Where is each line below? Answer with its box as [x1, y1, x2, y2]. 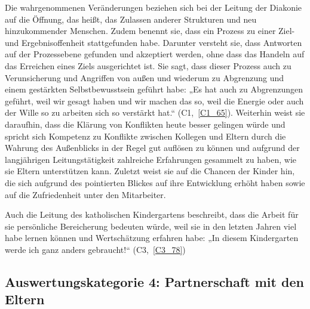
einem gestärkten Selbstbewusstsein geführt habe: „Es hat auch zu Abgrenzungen [5, 83, 303, 95]
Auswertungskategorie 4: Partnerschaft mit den [5, 272, 304, 291]
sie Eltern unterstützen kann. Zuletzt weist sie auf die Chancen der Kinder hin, [5, 165, 295, 177]
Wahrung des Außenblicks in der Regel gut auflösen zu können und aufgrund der [5, 141, 300, 154]
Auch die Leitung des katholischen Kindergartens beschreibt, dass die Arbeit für [5, 208, 299, 221]
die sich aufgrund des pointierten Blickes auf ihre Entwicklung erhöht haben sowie [5, 176, 305, 189]
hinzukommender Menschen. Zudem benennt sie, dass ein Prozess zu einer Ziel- [5, 24, 295, 37]
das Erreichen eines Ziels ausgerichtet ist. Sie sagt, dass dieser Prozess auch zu [5, 59, 291, 72]
